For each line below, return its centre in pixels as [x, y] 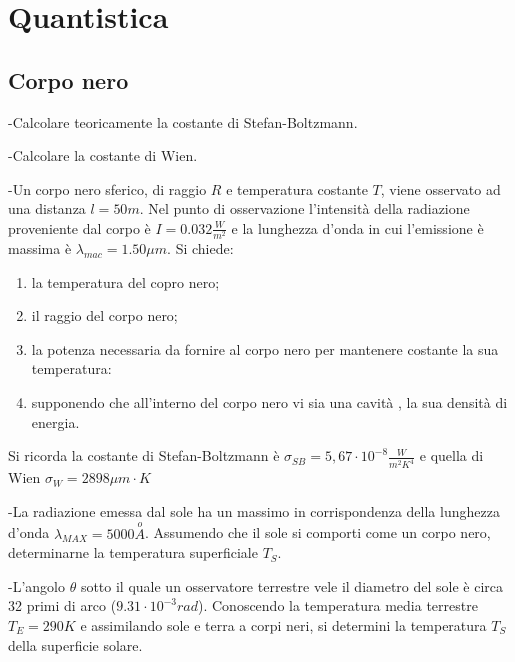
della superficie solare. [75, 644]
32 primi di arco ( [62, 605]
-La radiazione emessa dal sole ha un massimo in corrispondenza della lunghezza [254, 510]
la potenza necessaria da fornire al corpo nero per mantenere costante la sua [265, 348]
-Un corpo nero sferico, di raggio [107, 188]
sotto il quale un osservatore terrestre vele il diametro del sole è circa [292, 585]
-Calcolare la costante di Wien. [103, 155]
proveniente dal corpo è [79, 227]
